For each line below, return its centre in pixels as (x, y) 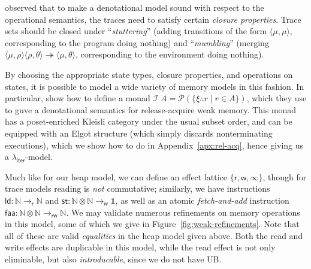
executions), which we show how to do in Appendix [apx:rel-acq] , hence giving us (154, 145)
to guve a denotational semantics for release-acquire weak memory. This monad (151, 109)
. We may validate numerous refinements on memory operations (183, 212)
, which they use (277, 98)
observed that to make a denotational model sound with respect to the (135, 7)
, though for (285, 176)
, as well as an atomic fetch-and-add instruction (202, 200)
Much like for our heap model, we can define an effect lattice (116, 176)
